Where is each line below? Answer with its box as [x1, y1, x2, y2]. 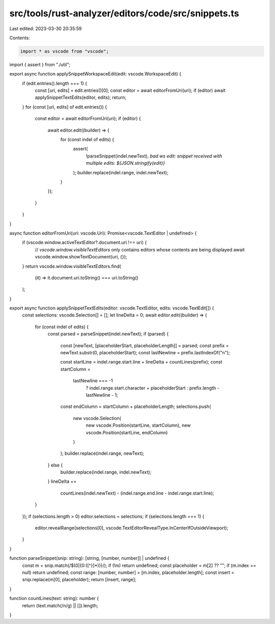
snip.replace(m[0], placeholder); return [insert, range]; [22, 577, 136, 583]
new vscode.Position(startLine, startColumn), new [86, 422, 191, 428]
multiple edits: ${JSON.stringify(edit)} [86, 160, 165, 166]
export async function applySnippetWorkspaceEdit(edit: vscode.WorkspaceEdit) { [9, 71, 182, 77]
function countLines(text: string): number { [9, 595, 99, 602]
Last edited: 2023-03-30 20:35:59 [9, 25, 82, 32]
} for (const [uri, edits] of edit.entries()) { [22, 103, 107, 110]
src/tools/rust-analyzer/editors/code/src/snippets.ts [9, 8, 239, 19]
